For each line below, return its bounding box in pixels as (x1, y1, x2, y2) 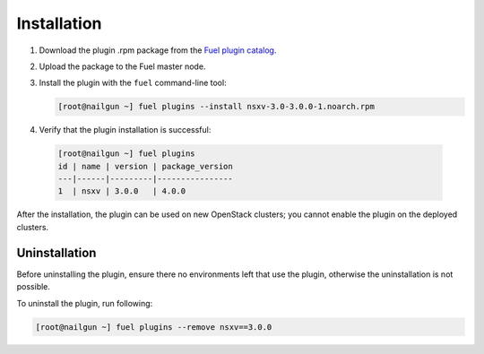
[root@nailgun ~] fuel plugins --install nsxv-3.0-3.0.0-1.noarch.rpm (57, 101, 376, 112)
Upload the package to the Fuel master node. (39, 61, 206, 72)
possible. (16, 281, 51, 292)
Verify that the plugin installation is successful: (39, 125, 212, 135)
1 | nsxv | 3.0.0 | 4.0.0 (57, 186, 186, 196)
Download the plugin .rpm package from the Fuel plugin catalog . (39, 45, 277, 56)
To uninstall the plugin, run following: (16, 298, 153, 308)
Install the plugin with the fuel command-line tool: (39, 77, 228, 89)
